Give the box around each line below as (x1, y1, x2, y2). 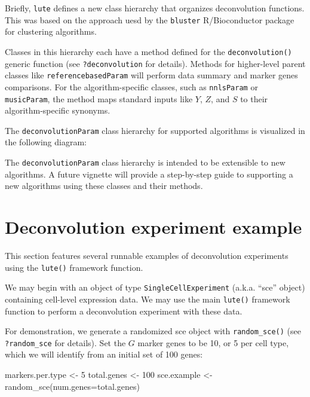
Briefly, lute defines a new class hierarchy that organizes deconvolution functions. (5, 2, 305, 14)
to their (240, 92, 268, 105)
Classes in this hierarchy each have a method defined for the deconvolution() (5, 45, 292, 57)
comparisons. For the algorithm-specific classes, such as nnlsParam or (5, 80, 258, 93)
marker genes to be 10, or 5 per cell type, (137, 336, 289, 349)
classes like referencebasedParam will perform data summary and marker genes (5, 69, 298, 81)
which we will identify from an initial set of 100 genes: (5, 348, 203, 361)
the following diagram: (5, 136, 87, 148)
